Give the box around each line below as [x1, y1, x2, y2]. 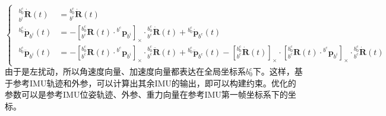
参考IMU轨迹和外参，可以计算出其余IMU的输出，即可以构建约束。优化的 [12, 76, 296, 89]
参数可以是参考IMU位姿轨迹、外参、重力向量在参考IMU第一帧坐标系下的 [5, 88, 288, 101]
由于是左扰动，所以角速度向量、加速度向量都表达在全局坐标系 [5, 65, 246, 77]
